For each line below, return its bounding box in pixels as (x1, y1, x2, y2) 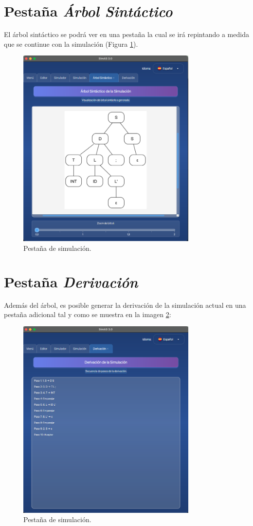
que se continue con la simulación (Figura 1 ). (4, 38, 138, 49)
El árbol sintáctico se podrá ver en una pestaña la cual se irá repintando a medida (4, 29, 249, 39)
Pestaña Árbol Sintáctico (4, 1, 173, 21)
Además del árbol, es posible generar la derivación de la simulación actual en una (4, 300, 246, 310)
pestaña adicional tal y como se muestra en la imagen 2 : (4, 309, 171, 319)
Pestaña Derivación (4, 271, 138, 292)
